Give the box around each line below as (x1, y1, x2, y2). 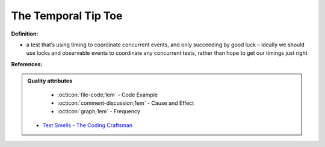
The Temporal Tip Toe (11, 9, 123, 22)
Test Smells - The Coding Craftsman (42, 121, 132, 129)
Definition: (11, 30, 39, 37)
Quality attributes (27, 77, 72, 84)
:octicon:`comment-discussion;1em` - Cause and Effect (57, 99, 194, 107)
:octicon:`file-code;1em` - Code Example (57, 91, 158, 98)
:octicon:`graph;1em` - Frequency (57, 108, 141, 115)
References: (11, 60, 43, 67)
